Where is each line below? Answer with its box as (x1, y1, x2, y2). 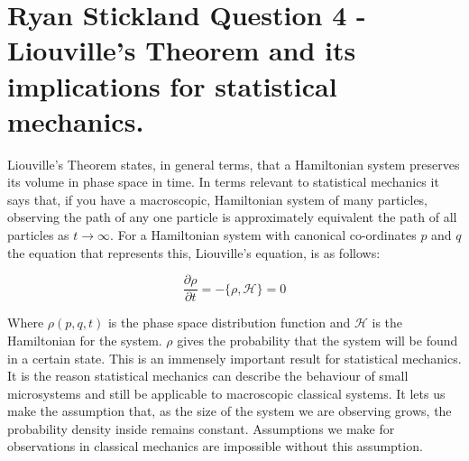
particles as (7, 226, 69, 244)
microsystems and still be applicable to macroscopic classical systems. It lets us (7, 383, 446, 402)
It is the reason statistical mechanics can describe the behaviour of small (7, 366, 409, 385)
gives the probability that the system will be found (177, 330, 458, 349)
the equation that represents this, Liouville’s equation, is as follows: (7, 243, 381, 262)
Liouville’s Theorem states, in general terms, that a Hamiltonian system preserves (7, 154, 460, 173)
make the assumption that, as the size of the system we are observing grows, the (7, 401, 452, 420)
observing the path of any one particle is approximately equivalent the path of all (7, 207, 457, 226)
